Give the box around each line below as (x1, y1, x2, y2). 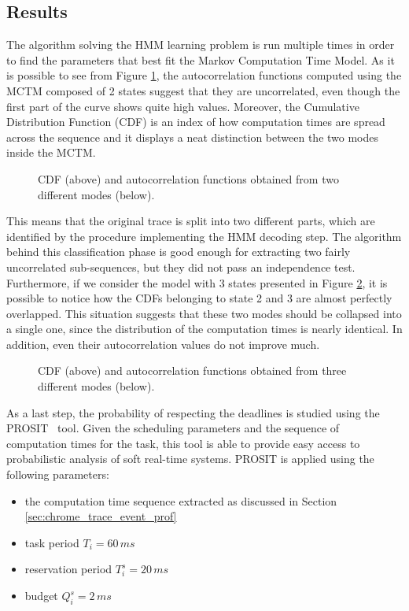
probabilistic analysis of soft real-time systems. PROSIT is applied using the (6, 450, 374, 467)
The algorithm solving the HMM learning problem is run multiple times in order (6, 36, 395, 53)
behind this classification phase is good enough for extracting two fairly (6, 243, 351, 260)
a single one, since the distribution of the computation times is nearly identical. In (6, 320, 403, 337)
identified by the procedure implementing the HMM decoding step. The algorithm (6, 228, 402, 244)
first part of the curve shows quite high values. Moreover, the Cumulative (6, 98, 359, 114)
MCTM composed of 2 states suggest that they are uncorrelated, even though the (6, 82, 400, 98)
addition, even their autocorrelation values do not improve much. (6, 335, 320, 352)
